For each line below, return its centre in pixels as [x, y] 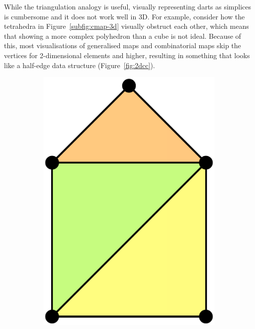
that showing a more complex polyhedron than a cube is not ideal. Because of [123, 36]
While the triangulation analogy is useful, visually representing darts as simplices [128, 6]
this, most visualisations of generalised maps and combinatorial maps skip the [123, 45]
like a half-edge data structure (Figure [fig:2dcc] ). [80, 65]
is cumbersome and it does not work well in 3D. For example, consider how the [125, 16]
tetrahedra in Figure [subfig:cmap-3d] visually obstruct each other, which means [127, 26]
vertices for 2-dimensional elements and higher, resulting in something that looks [127, 55]
